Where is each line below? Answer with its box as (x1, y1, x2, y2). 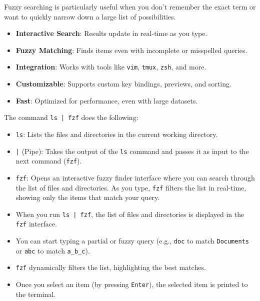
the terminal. (15, 288, 56, 299)
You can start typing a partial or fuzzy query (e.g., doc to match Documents (15, 235, 249, 246)
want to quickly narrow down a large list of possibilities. (4, 11, 176, 21)
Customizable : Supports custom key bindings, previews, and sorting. (15, 78, 231, 89)
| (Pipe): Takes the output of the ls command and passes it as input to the (15, 145, 249, 156)
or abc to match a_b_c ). (15, 245, 90, 255)
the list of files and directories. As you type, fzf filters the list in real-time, (15, 182, 246, 192)
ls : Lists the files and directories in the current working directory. (15, 128, 218, 139)
